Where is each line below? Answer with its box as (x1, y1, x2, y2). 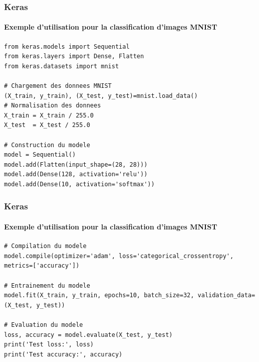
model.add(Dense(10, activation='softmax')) (4, 180, 155, 188)
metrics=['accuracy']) (4, 262, 80, 270)
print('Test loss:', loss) (4, 341, 94, 348)
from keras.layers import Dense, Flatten (4, 53, 144, 60)
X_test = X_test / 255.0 (4, 122, 90, 129)
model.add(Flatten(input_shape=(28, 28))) (4, 161, 148, 168)
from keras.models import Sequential (4, 43, 130, 50)
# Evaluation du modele (4, 321, 83, 328)
